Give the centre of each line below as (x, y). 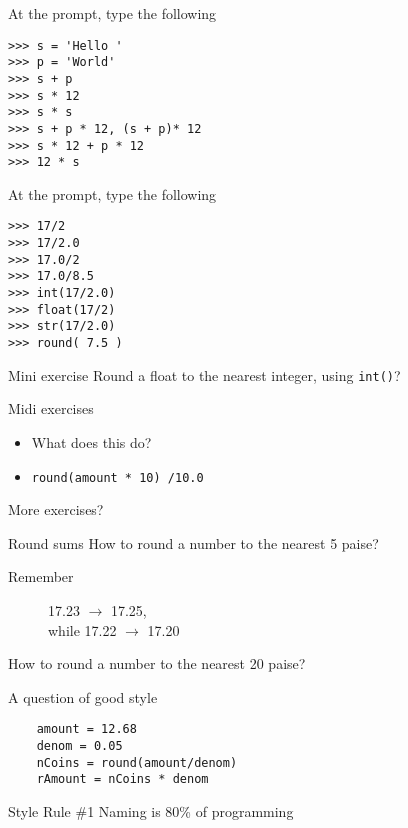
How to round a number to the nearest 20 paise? (157, 663)
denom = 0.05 (79, 746)
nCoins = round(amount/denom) (137, 762)
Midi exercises (51, 408)
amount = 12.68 (86, 729)
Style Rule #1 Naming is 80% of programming (151, 810)
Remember (41, 576)
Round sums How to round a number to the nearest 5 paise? (193, 542)
